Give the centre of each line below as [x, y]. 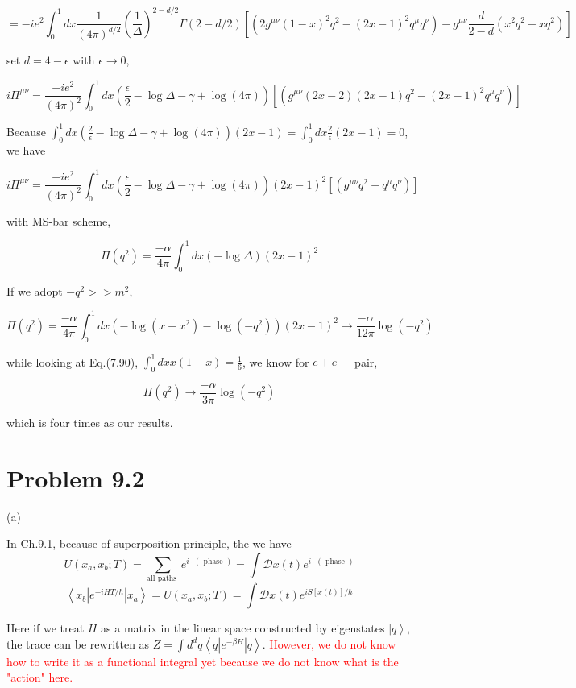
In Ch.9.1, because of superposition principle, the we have [149, 543]
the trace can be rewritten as [78, 643]
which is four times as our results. [90, 422]
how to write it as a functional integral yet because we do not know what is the [203, 661]
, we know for [276, 361]
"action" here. [40, 677]
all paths [162, 579]
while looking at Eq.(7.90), [73, 361]
